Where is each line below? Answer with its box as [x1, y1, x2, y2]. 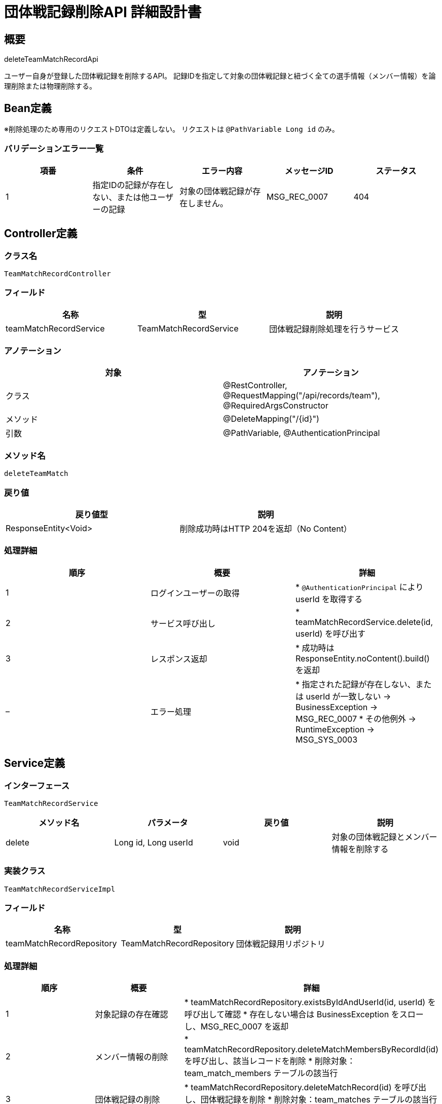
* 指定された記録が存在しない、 [295, 679, 416, 689]
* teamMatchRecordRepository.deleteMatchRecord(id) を [184, 1082, 402, 1093]
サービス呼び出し [150, 618, 215, 629]
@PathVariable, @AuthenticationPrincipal [223, 428, 380, 438]
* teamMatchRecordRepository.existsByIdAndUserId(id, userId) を [184, 997, 436, 1008]
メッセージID [284, 165, 334, 176]
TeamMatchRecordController [4, 269, 111, 278]
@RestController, [223, 380, 287, 391]
